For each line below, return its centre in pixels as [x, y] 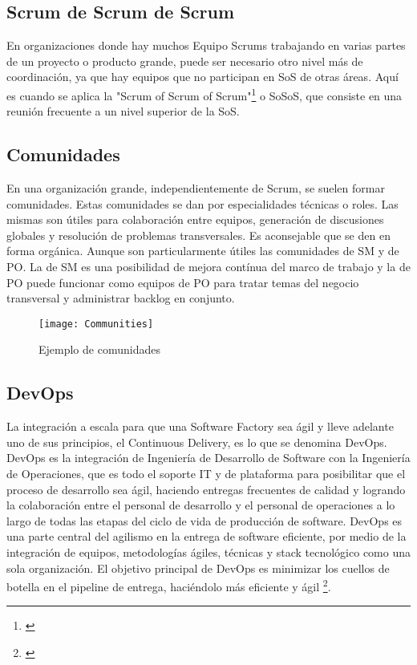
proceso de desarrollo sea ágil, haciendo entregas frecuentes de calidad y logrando [206, 489]
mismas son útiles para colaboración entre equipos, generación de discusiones [195, 219]
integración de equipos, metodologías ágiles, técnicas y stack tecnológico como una [208, 551]
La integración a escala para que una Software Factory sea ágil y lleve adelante [200, 426]
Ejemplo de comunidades [99, 349]
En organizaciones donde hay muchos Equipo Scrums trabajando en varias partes [206, 45]
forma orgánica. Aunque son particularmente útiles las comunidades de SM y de [203, 251]
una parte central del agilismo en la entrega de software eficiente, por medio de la [206, 536]
